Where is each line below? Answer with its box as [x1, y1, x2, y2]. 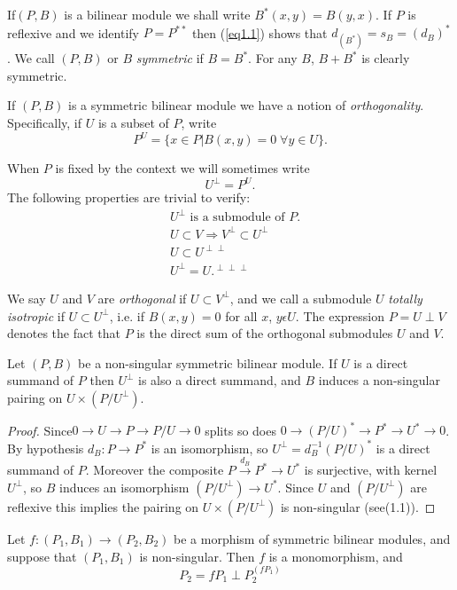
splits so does [205, 421, 276, 439]
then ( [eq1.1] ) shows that [191, 23, 328, 42]
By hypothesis [7, 438, 84, 457]
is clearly [361, 49, 410, 67]
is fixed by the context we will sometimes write [55, 159, 310, 177]
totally [388, 288, 422, 307]
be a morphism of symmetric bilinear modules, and [174, 529, 451, 547]
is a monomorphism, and [268, 547, 403, 565]
